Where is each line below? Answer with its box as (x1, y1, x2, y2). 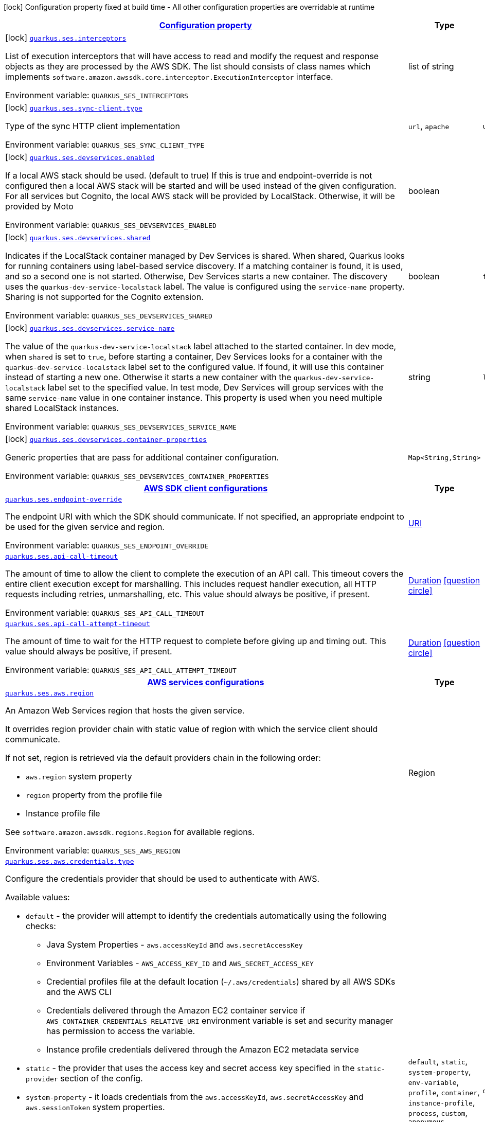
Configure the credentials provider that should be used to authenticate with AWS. (5, 874, 320, 884)
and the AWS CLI (46, 987, 112, 997)
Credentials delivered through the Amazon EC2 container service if (46, 1005, 306, 1016)
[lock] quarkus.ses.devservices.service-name (5, 323, 175, 333)
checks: (26, 921, 56, 931)
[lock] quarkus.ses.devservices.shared (5, 232, 151, 242)
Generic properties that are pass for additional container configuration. (5, 452, 279, 462)
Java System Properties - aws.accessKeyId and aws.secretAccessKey (46, 939, 303, 950)
